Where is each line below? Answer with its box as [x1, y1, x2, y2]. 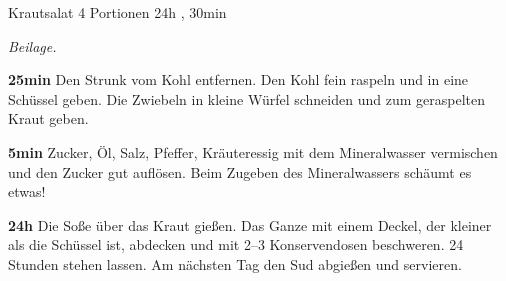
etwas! [8, 181, 46, 202]
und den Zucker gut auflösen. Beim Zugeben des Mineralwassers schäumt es [8, 161, 472, 182]
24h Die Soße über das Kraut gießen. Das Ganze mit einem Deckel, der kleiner [8, 214, 492, 235]
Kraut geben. [8, 108, 89, 129]
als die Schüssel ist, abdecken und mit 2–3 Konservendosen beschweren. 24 [8, 234, 464, 255]
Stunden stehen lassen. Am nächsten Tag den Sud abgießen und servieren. [8, 253, 462, 274]
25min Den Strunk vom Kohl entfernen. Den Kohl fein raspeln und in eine [8, 69, 469, 90]
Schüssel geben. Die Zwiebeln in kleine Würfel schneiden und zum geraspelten [8, 88, 485, 109]
